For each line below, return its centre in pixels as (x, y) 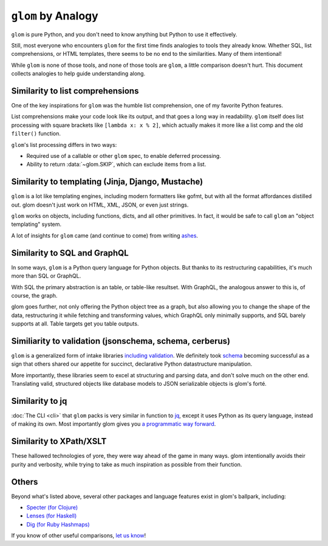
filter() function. (36, 134)
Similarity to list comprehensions (75, 91)
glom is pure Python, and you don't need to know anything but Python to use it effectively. (124, 34)
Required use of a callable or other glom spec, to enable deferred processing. (124, 155)
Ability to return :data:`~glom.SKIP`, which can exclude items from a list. (116, 165)
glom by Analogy (55, 16)
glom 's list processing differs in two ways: (64, 145)
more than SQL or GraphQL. (46, 276)
